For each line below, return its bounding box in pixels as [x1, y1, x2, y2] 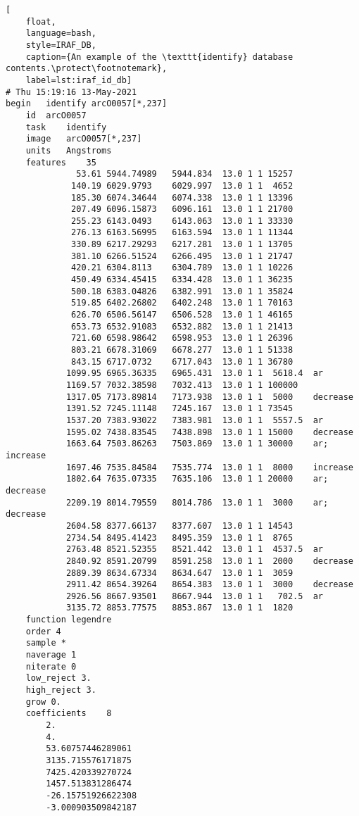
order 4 [25, 626, 61, 636]
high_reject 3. [25, 685, 96, 696]
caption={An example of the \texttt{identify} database [25, 51, 294, 62]
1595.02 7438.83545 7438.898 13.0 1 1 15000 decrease [65, 427, 353, 437]
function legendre [25, 615, 112, 625]
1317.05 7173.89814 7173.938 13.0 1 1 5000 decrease [65, 391, 353, 402]
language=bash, [25, 28, 96, 39]
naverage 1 [25, 650, 77, 660]
